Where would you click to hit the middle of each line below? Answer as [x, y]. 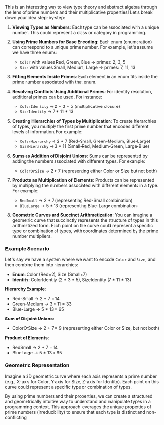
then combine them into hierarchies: [42, 265]
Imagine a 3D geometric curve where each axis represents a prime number [81, 376]
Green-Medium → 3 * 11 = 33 [42, 304]
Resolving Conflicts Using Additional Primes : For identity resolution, [82, 91]
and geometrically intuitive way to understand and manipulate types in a [78, 401]
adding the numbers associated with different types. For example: [79, 161]
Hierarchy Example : [26, 289]
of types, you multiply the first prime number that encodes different [80, 126]
